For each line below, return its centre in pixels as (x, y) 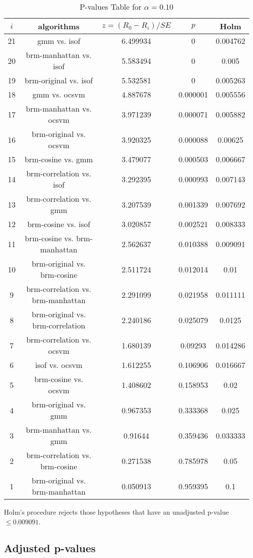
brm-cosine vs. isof (59, 224)
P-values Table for (110, 7)
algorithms (59, 26)
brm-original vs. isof (59, 80)
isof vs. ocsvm (59, 365)
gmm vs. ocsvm (59, 94)
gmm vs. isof (59, 41)
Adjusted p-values (50, 548)
